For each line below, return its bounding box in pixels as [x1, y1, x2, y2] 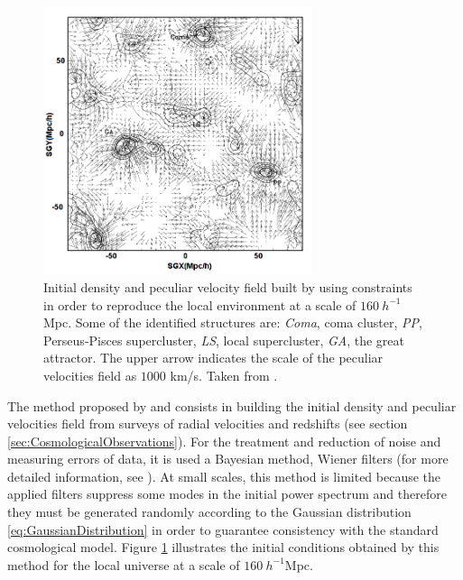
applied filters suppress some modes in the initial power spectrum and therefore [7, 484, 447, 503]
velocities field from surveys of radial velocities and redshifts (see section [7, 414, 408, 433]
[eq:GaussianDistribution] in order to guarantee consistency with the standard [7, 520, 439, 539]
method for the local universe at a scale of [7, 555, 240, 574]
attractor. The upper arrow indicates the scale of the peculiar [43, 348, 384, 367]
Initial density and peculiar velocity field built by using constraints [43, 277, 412, 296]
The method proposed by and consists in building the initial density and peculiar [7, 396, 457, 415]
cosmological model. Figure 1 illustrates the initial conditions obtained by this [7, 538, 440, 557]
